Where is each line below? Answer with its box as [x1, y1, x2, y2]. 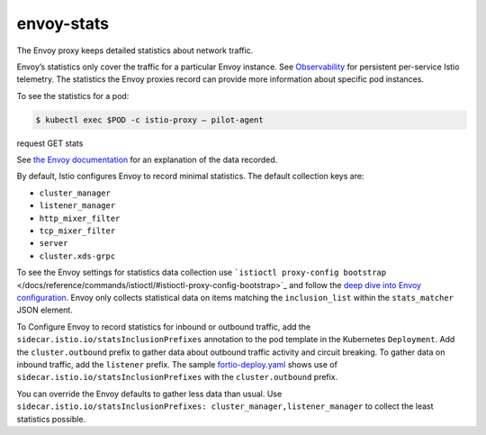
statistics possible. [16, 413, 85, 424]
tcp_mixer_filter [39, 226, 116, 236]
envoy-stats [16, 14, 110, 33]
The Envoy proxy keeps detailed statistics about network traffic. [16, 45, 254, 56]
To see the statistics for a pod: [16, 90, 130, 101]
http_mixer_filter [39, 213, 121, 223]
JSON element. [16, 304, 74, 315]
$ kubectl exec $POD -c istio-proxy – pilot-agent [35, 114, 265, 125]
